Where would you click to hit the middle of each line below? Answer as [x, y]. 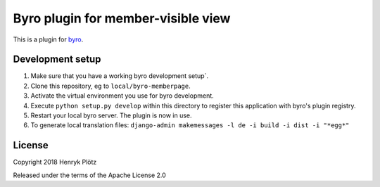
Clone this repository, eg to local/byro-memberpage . [110, 86]
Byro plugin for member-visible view [122, 18]
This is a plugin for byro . [48, 39]
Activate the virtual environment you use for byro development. [122, 96]
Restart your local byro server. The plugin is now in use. [111, 115]
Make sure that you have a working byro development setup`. [120, 76]
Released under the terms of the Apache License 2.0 [90, 175]
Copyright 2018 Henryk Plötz [55, 162]
